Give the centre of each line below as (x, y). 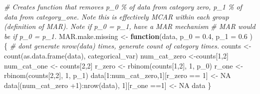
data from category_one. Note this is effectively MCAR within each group (117, 16)
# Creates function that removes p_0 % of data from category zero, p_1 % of (123, 6)
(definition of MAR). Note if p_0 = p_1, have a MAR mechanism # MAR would (130, 26)
